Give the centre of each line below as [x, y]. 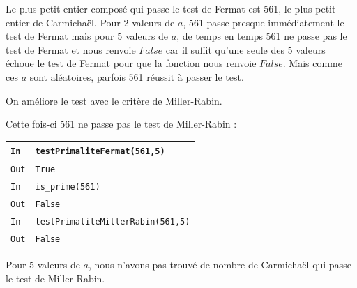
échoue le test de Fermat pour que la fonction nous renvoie [131, 63]
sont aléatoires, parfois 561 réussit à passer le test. [137, 76]
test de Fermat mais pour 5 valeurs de [87, 36]
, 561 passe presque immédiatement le [264, 22]
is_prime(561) [68, 187]
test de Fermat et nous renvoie [71, 49]
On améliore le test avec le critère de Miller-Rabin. [114, 100]
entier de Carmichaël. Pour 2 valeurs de [90, 22]
